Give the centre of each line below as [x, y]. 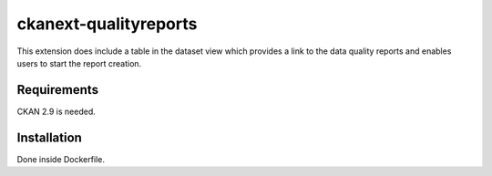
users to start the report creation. [79, 63]
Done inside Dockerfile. [61, 159]
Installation [49, 137]
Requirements [58, 90]
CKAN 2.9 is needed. [56, 111]
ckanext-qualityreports [107, 24]
